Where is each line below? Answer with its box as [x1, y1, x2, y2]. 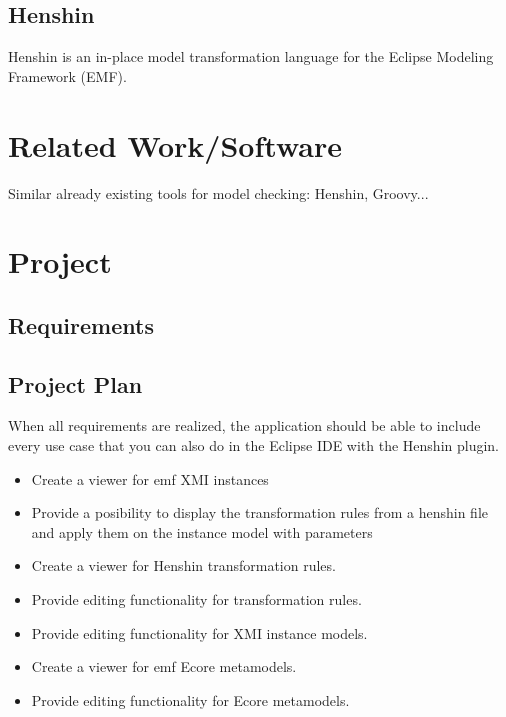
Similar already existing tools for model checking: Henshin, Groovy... [8, 182, 429, 203]
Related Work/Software [8, 124, 342, 165]
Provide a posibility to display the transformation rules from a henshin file [31, 502, 489, 523]
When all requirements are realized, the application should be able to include [8, 415, 481, 436]
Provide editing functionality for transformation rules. [31, 589, 362, 610]
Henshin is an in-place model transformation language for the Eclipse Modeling [8, 46, 494, 67]
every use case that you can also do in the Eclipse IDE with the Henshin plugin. [8, 435, 499, 456]
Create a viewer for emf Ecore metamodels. [31, 656, 297, 677]
